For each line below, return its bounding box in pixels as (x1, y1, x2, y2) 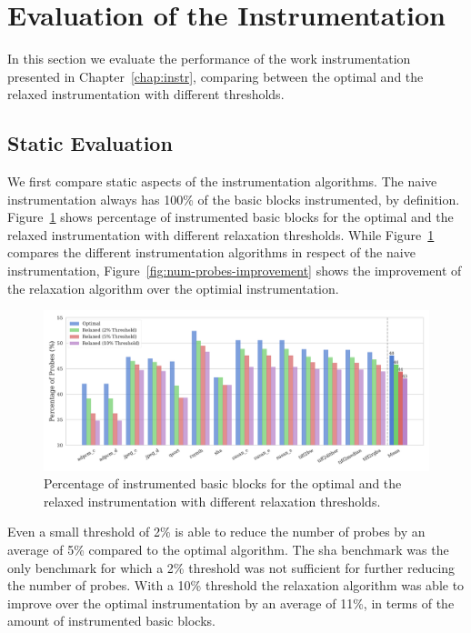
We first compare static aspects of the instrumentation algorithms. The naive (7, 172, 437, 191)
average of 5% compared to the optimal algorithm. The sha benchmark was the (7, 540, 449, 559)
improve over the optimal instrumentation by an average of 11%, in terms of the (7, 593, 455, 612)
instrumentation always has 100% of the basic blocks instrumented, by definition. (7, 189, 460, 208)
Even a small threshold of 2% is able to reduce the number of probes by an (7, 522, 426, 541)
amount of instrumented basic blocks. (7, 611, 215, 630)
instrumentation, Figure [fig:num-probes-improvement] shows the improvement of (7, 261, 462, 280)
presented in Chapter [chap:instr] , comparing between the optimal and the (7, 66, 424, 85)
